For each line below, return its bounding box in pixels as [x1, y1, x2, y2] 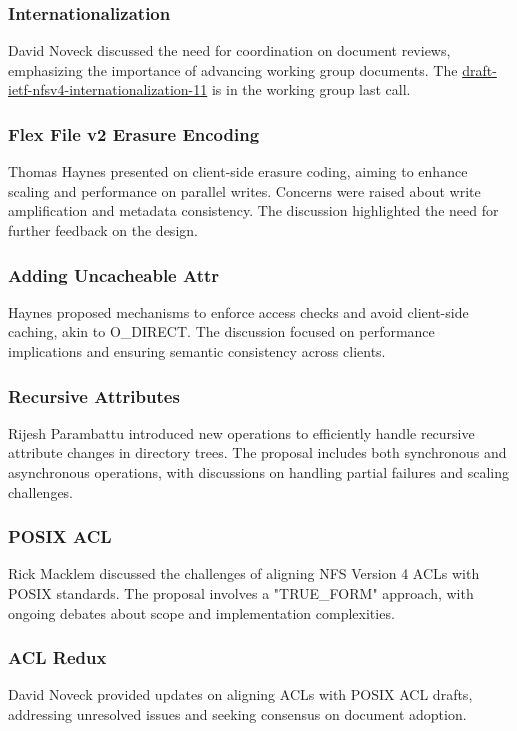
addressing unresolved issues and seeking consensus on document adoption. [8, 704, 467, 724]
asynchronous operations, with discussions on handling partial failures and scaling [8, 462, 510, 482]
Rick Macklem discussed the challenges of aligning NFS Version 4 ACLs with [8, 563, 480, 584]
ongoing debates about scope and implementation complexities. [8, 602, 395, 623]
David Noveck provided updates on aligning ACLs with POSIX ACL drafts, [8, 684, 473, 705]
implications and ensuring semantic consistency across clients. [8, 341, 386, 361]
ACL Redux [8, 645, 107, 670]
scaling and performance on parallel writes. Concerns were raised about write [8, 180, 481, 201]
